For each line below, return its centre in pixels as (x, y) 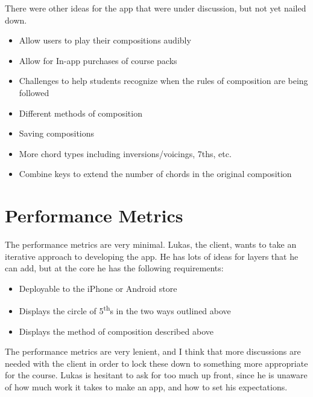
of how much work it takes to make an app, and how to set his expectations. (146, 387)
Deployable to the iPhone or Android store (98, 288)
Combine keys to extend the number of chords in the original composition (155, 174)
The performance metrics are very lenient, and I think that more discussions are (153, 351)
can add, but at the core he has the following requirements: (114, 268)
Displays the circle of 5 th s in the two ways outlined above (125, 310)
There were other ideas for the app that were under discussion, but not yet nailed (156, 8)
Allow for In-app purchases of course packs (98, 60)
